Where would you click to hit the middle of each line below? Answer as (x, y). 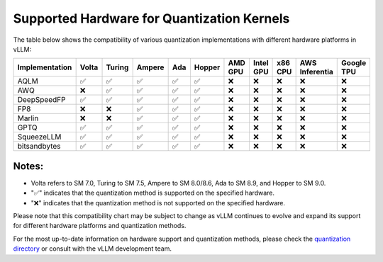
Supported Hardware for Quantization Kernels (151, 18)
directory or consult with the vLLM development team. (92, 249)
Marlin (28, 118)
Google (354, 63)
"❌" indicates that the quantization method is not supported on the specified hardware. (158, 203)
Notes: (28, 166)
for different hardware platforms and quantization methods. (100, 226)
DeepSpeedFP (41, 100)
